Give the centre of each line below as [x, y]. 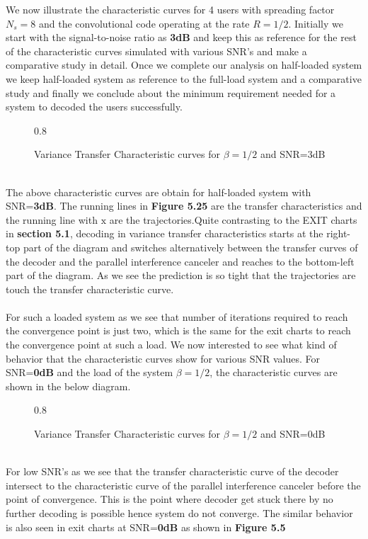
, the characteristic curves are [274, 372]
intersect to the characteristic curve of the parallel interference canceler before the [183, 485]
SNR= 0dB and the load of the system [90, 372]
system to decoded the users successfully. [94, 107]
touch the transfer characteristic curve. [90, 289]
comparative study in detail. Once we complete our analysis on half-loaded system [184, 65]
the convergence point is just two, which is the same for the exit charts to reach [178, 330]
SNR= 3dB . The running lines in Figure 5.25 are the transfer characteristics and [184, 206]
